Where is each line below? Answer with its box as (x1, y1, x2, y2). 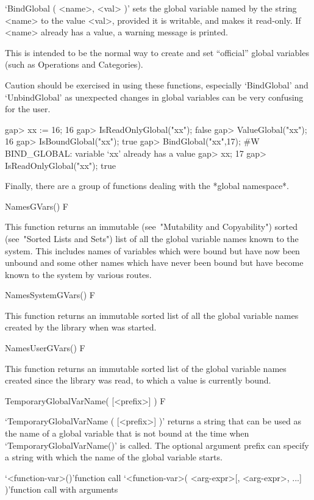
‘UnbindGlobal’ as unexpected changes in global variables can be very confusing (5, 90, 304, 103)
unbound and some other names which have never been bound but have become (5, 256, 304, 269)
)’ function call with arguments (5, 483, 118, 496)
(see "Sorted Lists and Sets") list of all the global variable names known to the (5, 232, 299, 245)
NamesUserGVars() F (5, 341, 85, 354)
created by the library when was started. (5, 321, 157, 334)
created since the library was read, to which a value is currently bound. (5, 374, 271, 387)
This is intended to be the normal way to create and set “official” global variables (5, 46, 309, 59)
